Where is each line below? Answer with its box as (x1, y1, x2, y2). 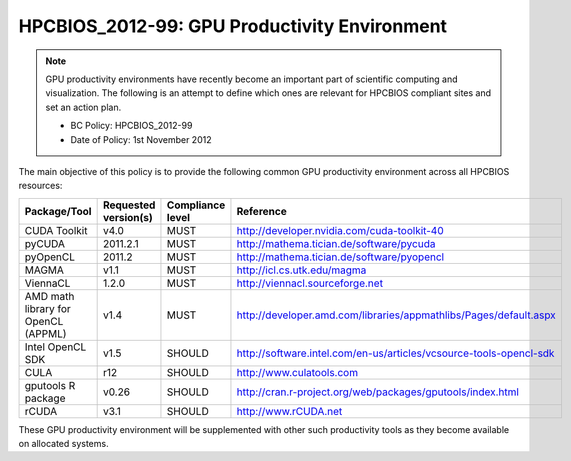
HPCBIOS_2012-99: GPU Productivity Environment (18, 15, 448, 37)
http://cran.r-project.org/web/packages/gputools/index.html (236, 385, 520, 399)
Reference (236, 204, 287, 218)
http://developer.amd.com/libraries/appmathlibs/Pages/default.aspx (236, 308, 557, 322)
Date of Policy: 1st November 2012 (70, 133, 212, 145)
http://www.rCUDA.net (236, 404, 343, 418)
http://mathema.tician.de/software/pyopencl (236, 250, 445, 264)
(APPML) (24, 326, 67, 340)
